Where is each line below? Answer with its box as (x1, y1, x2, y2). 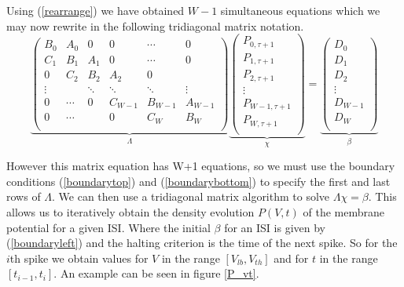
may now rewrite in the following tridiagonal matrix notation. (6, 17, 304, 34)
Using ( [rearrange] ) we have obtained (6, 2, 185, 18)
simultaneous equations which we (220, 2, 380, 18)
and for (274, 249, 309, 266)
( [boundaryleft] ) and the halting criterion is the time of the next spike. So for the (6, 234, 398, 251)
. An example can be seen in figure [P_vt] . (53, 265, 259, 282)
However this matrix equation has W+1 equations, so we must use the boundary (6, 158, 395, 174)
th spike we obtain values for (9, 249, 149, 266)
